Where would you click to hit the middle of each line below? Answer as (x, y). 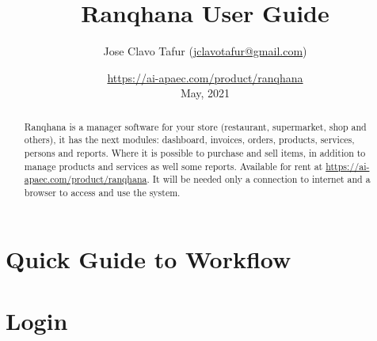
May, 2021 (205, 93)
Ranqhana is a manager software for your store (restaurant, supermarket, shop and (195, 126)
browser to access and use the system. (102, 192)
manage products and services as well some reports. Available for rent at (173, 166)
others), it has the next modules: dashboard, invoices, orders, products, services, (189, 140)
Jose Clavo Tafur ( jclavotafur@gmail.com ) (205, 51)
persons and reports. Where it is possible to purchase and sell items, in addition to (195, 153)
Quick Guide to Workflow (149, 258)
